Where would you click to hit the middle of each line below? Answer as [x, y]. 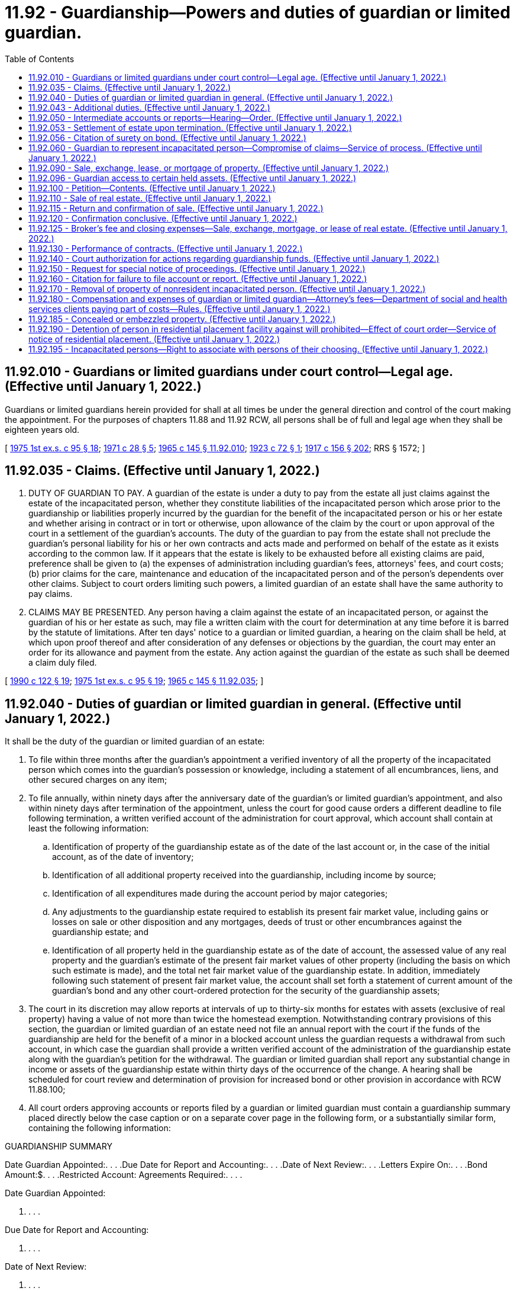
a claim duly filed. [63, 663]
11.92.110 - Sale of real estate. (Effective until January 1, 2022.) [150, 198]
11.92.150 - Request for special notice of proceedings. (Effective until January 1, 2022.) [197, 268]
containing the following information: [100, 1128]
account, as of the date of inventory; [123, 857]
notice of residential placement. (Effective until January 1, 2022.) [154, 339]
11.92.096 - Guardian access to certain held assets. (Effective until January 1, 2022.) [193, 178]
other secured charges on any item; [98, 780]
